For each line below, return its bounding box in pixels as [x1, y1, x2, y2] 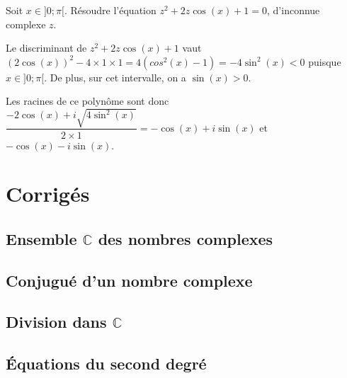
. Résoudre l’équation [64, 3, 157, 17]
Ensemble [6, 227, 77, 249]
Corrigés [6, 179, 90, 208]
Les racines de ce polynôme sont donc [6, 93, 169, 108]
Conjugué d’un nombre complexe [6, 269, 253, 291]
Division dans [6, 311, 107, 333]
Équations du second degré [6, 353, 207, 374]
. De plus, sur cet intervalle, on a [44, 69, 186, 84]
